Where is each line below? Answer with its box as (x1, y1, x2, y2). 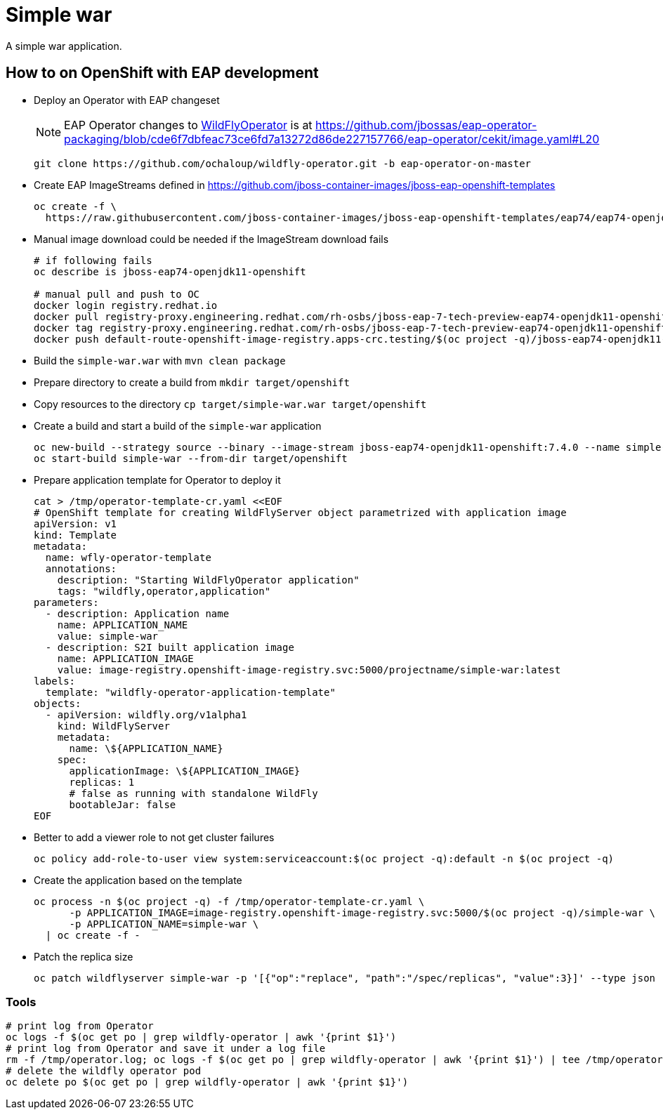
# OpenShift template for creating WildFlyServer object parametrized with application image (34, 506, 567, 518)
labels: (34, 675, 76, 687)
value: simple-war (57, 630, 159, 642)
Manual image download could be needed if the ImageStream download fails (34, 232, 389, 245)
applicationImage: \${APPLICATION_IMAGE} (69, 765, 301, 777)
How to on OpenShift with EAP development (6, 64, 319, 82)
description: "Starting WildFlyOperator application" (57, 574, 360, 586)
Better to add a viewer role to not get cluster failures (34, 831, 275, 843)
